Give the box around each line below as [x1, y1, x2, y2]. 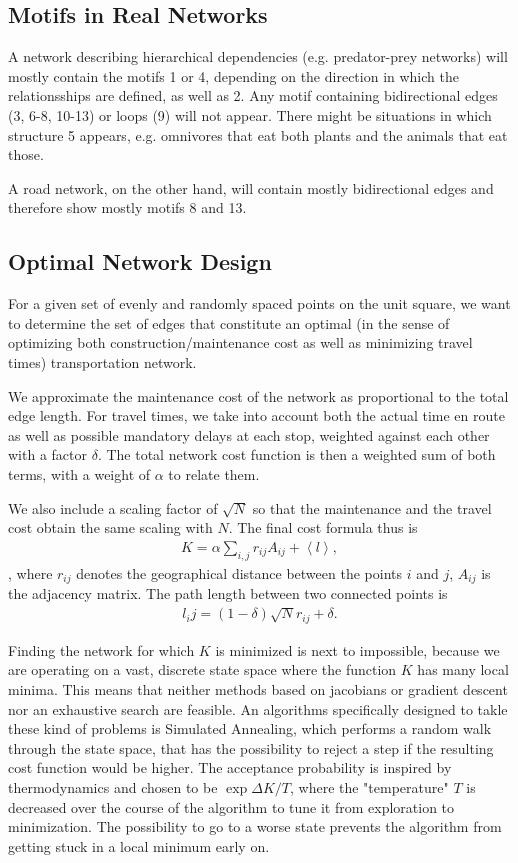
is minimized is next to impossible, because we [215, 639, 500, 660]
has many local [417, 659, 509, 680]
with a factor [8, 444, 87, 465]
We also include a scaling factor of [8, 497, 218, 518]
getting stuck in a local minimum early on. [8, 835, 270, 856]
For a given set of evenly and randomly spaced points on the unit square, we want [8, 293, 511, 314]
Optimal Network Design [8, 246, 272, 277]
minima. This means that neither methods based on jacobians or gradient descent [8, 679, 508, 700]
